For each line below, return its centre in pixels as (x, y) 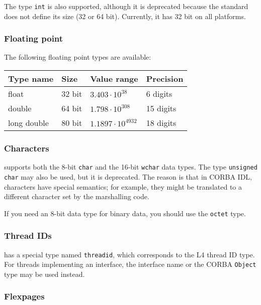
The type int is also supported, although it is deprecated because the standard (126, 6)
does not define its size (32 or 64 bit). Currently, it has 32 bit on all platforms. (125, 16)
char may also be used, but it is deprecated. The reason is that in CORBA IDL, (128, 176)
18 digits (161, 123)
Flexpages (24, 296)
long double (28, 123)
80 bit (72, 123)
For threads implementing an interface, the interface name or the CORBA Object (130, 264)
